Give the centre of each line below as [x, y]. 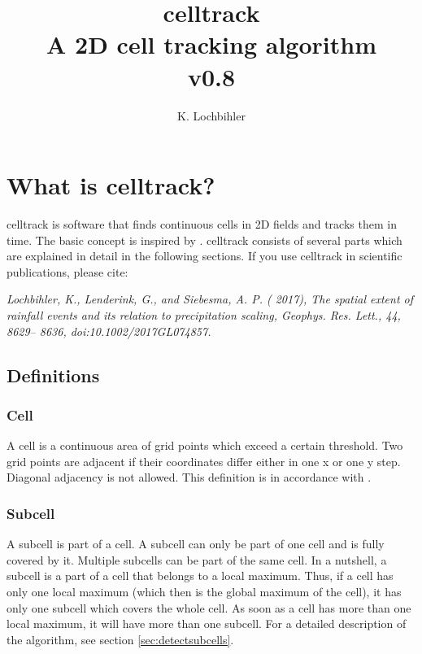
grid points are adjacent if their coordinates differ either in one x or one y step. [204, 461]
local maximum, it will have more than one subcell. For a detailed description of [207, 623]
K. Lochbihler [211, 115]
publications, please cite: [67, 271]
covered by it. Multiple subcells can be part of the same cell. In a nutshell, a [197, 559]
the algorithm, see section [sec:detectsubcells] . [120, 639]
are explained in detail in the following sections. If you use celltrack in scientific [204, 256]
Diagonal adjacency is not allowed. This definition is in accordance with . [189, 477]
